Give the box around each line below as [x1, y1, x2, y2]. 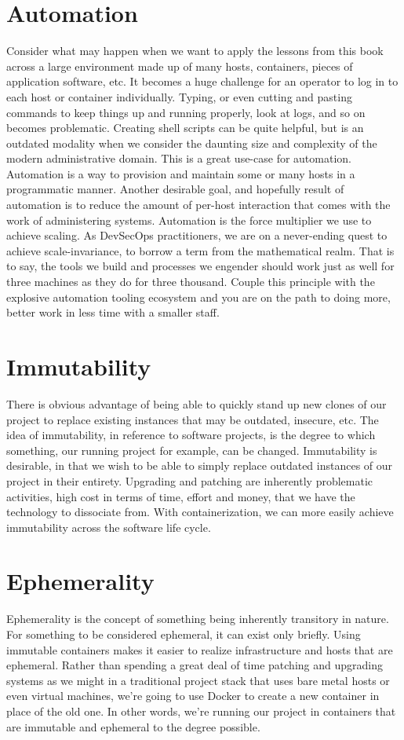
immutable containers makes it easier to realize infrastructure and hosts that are [6, 641, 393, 658]
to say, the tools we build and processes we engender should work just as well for [6, 258, 395, 274]
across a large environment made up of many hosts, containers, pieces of [6, 57, 353, 74]
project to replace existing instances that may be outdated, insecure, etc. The [6, 411, 379, 427]
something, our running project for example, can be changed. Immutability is [6, 441, 377, 458]
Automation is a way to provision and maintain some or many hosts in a [6, 165, 355, 181]
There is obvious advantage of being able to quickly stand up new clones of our [6, 395, 387, 412]
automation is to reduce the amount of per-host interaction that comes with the [6, 196, 391, 213]
